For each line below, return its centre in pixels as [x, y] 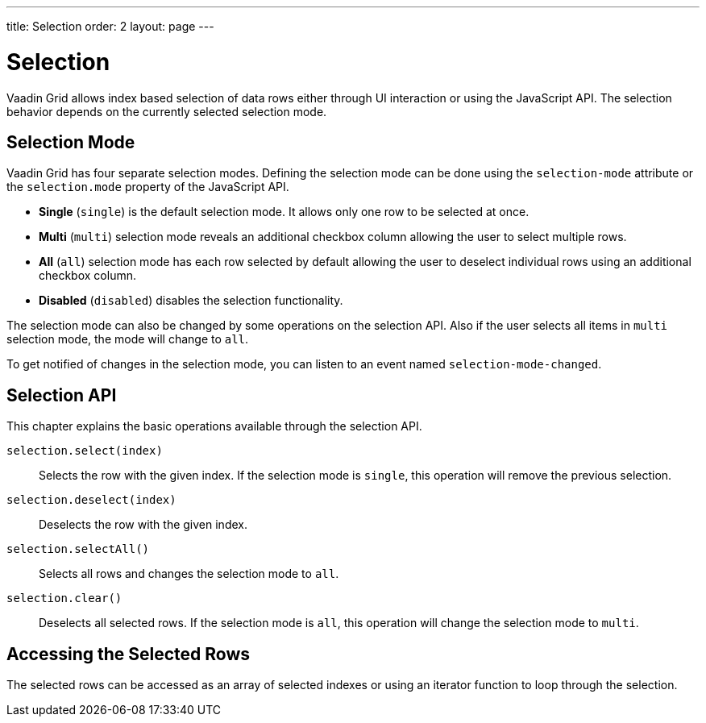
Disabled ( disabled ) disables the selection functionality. [191, 301]
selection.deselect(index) [91, 500]
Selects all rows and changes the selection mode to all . [189, 574]
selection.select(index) [85, 451]
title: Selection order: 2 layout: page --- [110, 26]
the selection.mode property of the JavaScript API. [148, 187]
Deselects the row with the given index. [143, 525]
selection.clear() [64, 598]
